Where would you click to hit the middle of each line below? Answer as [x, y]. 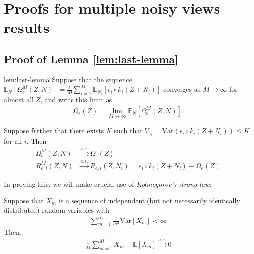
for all [13, 141]
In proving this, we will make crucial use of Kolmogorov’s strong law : [108, 184]
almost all [19, 100]
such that [128, 131]
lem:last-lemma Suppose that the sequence [68, 79]
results [27, 27]
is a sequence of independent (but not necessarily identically [149, 200]
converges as [182, 89]
